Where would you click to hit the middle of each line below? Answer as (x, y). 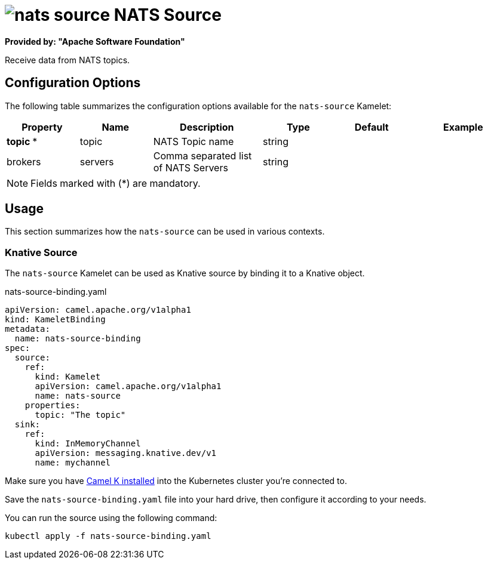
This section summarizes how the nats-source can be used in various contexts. (165, 232)
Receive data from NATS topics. (67, 60)
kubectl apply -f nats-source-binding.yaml (108, 536)
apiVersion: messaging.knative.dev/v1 (126, 453)
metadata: (27, 329)
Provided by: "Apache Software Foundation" (95, 41)
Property (42, 127)
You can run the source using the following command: (111, 518)
